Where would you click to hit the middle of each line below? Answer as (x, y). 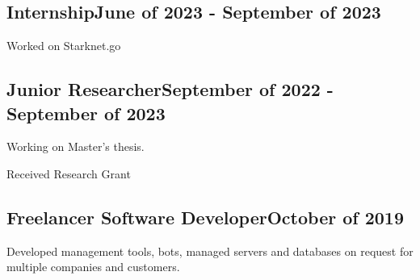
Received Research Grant (69, 173)
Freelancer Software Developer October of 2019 (205, 217)
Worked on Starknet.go (64, 46)
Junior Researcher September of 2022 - (170, 89)
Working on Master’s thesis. (76, 146)
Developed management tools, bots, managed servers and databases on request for (210, 251)
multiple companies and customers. (93, 267)
